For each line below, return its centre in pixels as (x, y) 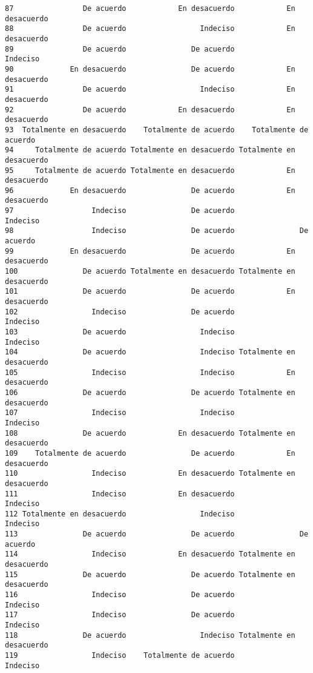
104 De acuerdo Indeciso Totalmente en (150, 352)
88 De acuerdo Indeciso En (150, 29)
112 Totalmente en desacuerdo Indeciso (120, 514)
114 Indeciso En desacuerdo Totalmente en (150, 554)
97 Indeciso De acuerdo (120, 211)
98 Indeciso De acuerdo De (157, 231)
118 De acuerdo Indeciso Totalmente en (150, 635)
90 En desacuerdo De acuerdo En (150, 69)
